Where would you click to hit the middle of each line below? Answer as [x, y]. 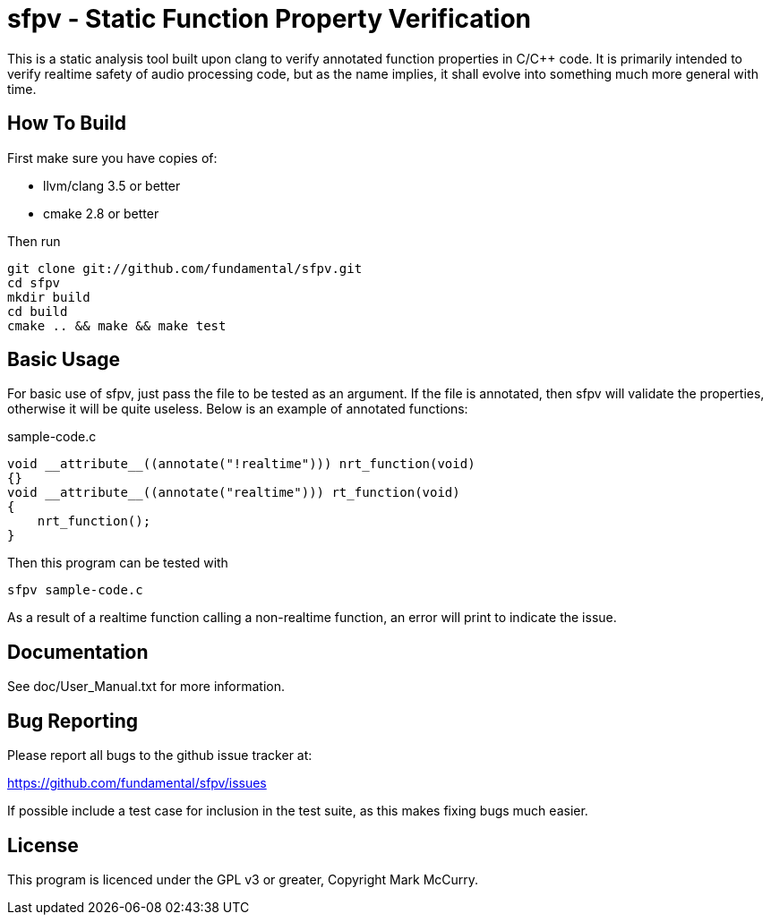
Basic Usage [64, 360]
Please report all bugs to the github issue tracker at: [160, 756]
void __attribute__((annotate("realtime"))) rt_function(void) [234, 493]
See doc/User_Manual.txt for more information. [146, 687]
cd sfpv [34, 282]
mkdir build [49, 297]
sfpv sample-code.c [75, 590]
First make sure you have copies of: [112, 158]
